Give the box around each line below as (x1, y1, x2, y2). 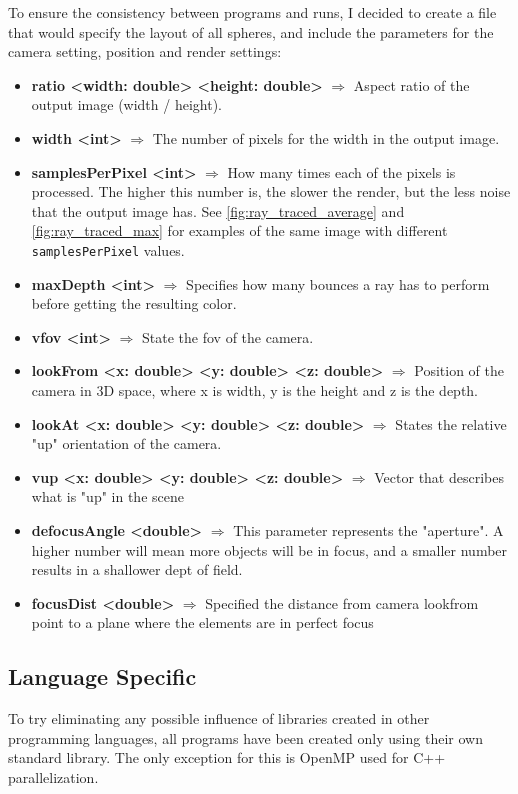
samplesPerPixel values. (31, 239, 185, 260)
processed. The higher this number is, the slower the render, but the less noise (31, 181, 511, 202)
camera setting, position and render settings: (8, 41, 282, 62)
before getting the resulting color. (31, 293, 237, 314)
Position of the (414, 360, 505, 381)
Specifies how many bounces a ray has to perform (186, 273, 490, 294)
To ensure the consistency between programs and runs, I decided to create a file (8, 2, 497, 22)
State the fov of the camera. (142, 326, 314, 347)
